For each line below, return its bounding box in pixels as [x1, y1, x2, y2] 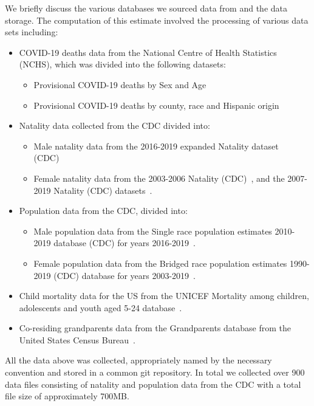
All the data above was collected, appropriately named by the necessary [5, 354, 272, 366]
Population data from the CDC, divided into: [19, 204, 188, 217]
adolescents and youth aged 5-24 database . [19, 301, 182, 314]
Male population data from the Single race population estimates [33, 224, 272, 237]
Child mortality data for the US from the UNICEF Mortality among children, [19, 289, 309, 302]
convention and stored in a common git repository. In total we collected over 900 [5, 366, 305, 379]
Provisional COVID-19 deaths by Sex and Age [33, 78, 206, 91]
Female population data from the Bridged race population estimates [33, 256, 287, 269]
